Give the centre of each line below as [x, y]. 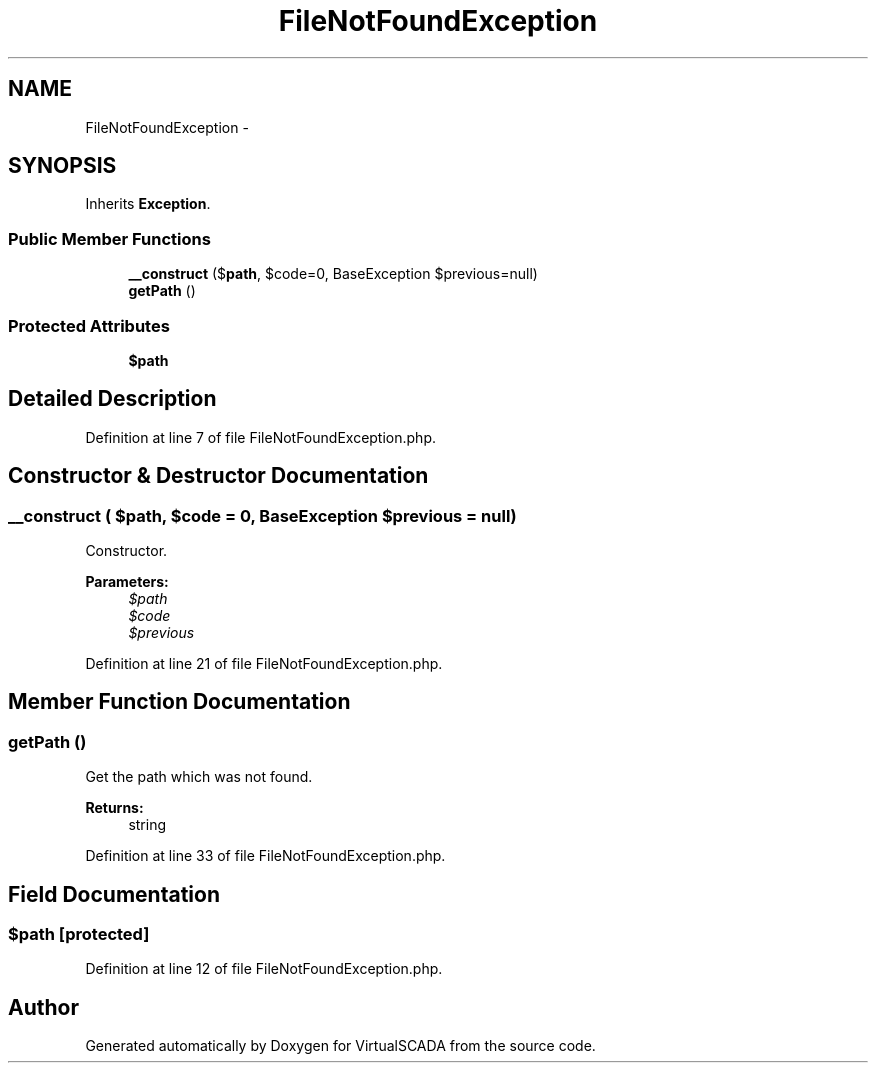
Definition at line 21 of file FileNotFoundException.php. [264, 663]
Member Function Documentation [179, 702]
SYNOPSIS [62, 166]
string [147, 825]
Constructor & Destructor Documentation [218, 476]
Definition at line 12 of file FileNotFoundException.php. [264, 969]
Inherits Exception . [148, 204]
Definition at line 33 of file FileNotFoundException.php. [265, 856]
